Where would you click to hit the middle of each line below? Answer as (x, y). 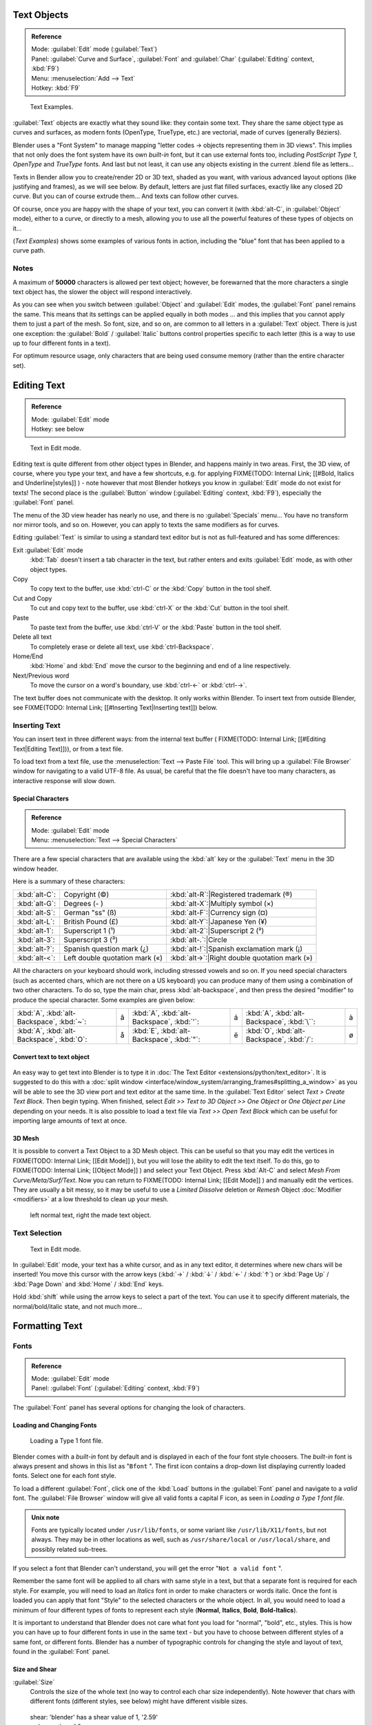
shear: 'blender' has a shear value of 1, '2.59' (94, 1717)
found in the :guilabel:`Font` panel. (61, 1652)
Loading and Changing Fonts (55, 1425)
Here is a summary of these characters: (69, 881)
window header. (35, 869)
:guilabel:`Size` (34, 1682)
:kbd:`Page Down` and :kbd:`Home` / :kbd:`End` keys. (88, 1284)
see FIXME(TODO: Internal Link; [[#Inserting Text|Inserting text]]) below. (115, 708)
